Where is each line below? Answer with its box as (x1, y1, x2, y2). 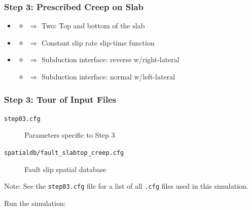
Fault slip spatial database (24, 163, 106, 174)
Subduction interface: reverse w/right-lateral (41, 54, 179, 65)
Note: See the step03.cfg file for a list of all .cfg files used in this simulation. (4, 181, 248, 191)
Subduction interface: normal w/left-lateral (41, 71, 175, 81)
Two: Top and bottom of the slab (41, 20, 145, 31)
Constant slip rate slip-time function (41, 37, 155, 48)
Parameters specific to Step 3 (24, 130, 115, 140)
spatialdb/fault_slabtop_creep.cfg (4, 149, 124, 157)
